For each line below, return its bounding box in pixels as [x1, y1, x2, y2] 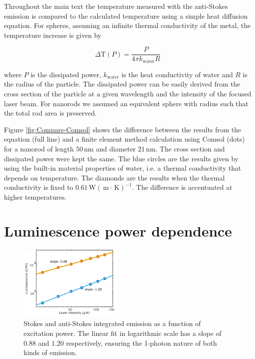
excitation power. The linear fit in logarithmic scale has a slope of [24, 328, 222, 338]
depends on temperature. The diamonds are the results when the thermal [4, 172, 225, 182]
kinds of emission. [24, 347, 77, 358]
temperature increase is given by [4, 30, 102, 40]
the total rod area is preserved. [4, 108, 97, 118]
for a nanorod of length [4, 144, 74, 154]
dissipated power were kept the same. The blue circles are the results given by [4, 153, 239, 163]
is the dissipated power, [30, 69, 101, 79]
